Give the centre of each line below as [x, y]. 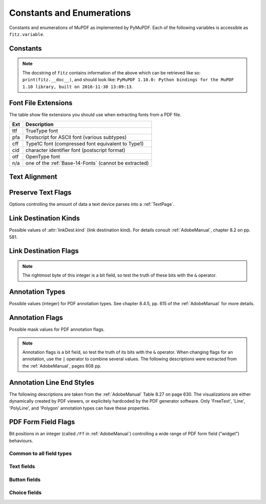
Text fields [22, 467]
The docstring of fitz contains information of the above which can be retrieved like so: [112, 73]
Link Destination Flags [44, 251]
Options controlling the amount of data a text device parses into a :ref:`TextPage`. [92, 204]
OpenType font [43, 157]
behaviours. [21, 441]
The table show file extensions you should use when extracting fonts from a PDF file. [95, 115]
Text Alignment [33, 177]
